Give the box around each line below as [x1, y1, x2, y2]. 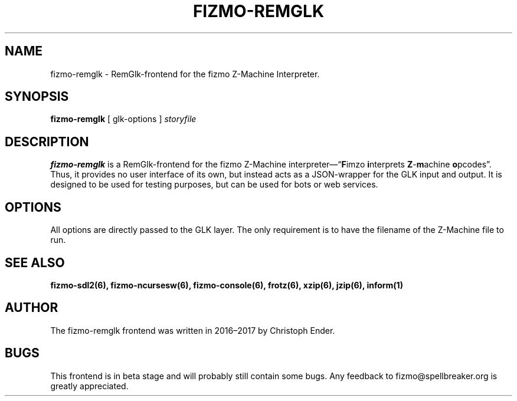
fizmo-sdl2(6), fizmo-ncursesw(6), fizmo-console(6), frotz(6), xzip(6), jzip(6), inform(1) [50, 280, 403, 290]
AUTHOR [5, 300, 58, 315]
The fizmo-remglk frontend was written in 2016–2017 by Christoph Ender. [50, 325, 335, 336]
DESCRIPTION [5, 134, 89, 149]
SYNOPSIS [5, 89, 69, 104]
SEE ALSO [5, 255, 65, 270]
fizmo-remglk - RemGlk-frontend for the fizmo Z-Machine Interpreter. [50, 68, 320, 79]
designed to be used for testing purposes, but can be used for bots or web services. [50, 179, 378, 190]
